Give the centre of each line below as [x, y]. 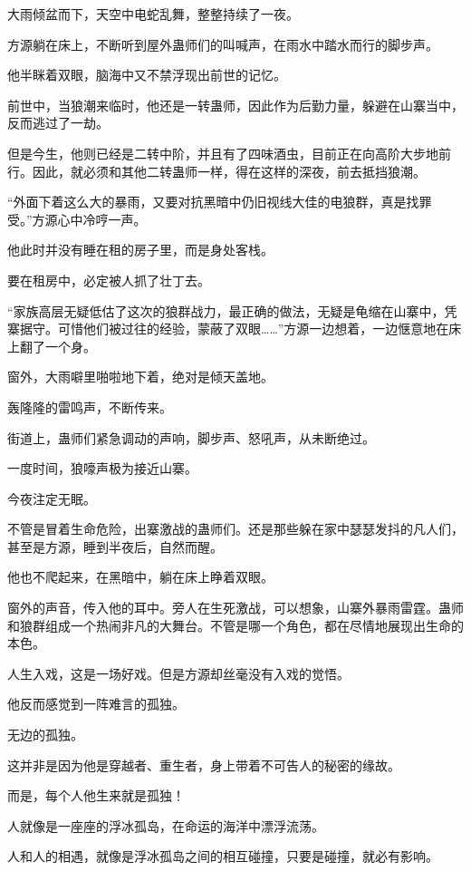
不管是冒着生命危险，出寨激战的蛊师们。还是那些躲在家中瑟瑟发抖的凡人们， [235, 529]
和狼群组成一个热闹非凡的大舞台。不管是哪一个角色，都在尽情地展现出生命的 [235, 625]
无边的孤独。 [45, 735]
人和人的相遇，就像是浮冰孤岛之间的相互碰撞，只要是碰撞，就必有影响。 [223, 856]
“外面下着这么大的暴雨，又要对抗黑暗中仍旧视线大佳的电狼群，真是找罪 [220, 202]
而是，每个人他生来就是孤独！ [96, 795]
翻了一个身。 [58, 346]
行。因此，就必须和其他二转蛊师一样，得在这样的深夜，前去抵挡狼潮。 [216, 171]
